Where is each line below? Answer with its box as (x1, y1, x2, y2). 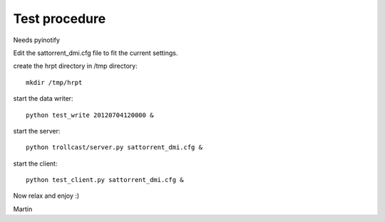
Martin (13, 204, 33, 213)
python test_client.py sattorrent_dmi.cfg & (26, 176, 185, 184)
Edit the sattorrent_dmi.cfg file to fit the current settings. (13, 49, 178, 57)
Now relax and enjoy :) (13, 191, 80, 200)
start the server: (13, 126, 61, 135)
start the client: (13, 159, 58, 168)
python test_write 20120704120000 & (26, 111, 154, 119)
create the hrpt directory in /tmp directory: (13, 61, 138, 71)
